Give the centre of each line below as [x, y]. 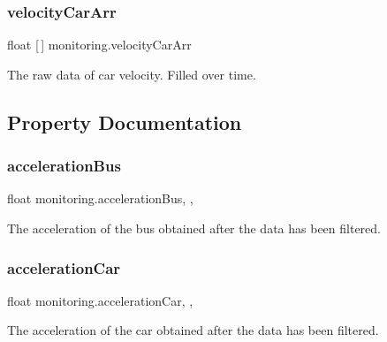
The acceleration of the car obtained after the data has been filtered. [193, 330]
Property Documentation [125, 122]
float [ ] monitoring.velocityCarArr [99, 45]
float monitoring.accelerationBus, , [100, 198]
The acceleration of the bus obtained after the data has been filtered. [194, 228]
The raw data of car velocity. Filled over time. [132, 74]
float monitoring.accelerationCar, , [100, 300]
